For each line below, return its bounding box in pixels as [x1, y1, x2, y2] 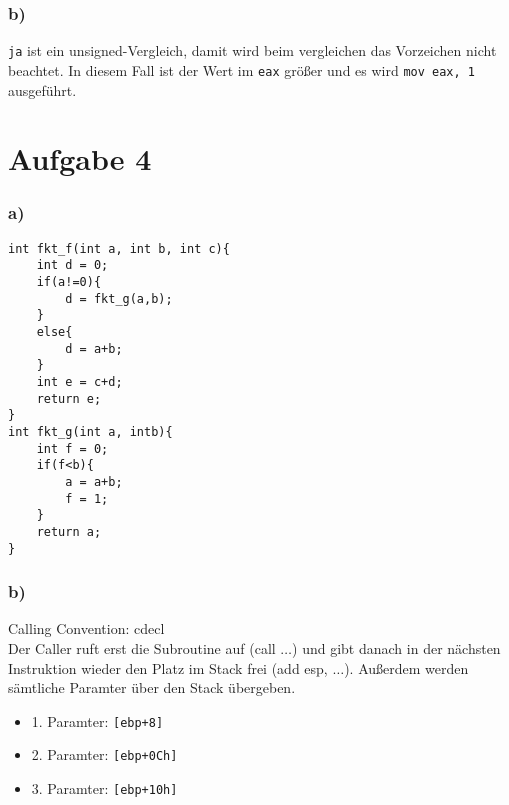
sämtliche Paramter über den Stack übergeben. [8, 677, 296, 698]
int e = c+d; [36, 374, 123, 389]
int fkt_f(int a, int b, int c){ [8, 241, 230, 256]
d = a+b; [65, 341, 123, 356]
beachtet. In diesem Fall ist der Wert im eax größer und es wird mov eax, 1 [8, 59, 476, 80]
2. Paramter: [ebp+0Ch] [31, 744, 178, 765]
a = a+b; [65, 474, 123, 489]
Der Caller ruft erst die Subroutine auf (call [8, 638, 276, 658]
